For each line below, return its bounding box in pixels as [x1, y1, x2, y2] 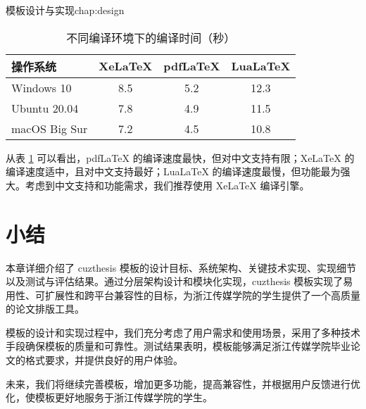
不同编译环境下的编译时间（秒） [66, 29, 236, 46]
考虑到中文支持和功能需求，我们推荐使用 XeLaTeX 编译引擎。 [25, 177, 310, 192]
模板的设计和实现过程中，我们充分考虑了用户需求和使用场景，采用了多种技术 [6, 325, 360, 339]
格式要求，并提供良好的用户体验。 [25, 353, 183, 367]
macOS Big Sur [11, 120, 88, 137]
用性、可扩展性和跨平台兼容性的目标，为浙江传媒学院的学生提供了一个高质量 [6, 287, 360, 302]
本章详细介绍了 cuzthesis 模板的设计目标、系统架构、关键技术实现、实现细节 [6, 260, 356, 275]
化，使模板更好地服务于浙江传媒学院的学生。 [6, 390, 213, 405]
